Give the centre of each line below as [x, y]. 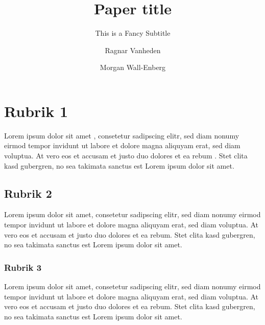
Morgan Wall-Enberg [133, 67]
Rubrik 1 [36, 111]
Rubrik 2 [28, 193]
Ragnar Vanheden [133, 50]
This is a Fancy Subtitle [133, 33]
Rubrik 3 [23, 267]
